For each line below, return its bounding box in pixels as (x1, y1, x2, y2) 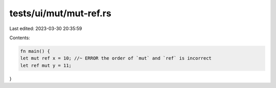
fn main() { (20, 48, 51, 54)
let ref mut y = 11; (20, 63, 72, 68)
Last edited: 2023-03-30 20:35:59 (9, 25, 82, 32)
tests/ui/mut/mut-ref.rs (9, 8, 112, 19)
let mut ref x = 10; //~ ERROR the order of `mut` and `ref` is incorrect (20, 55, 212, 61)
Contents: (9, 35, 30, 41)
